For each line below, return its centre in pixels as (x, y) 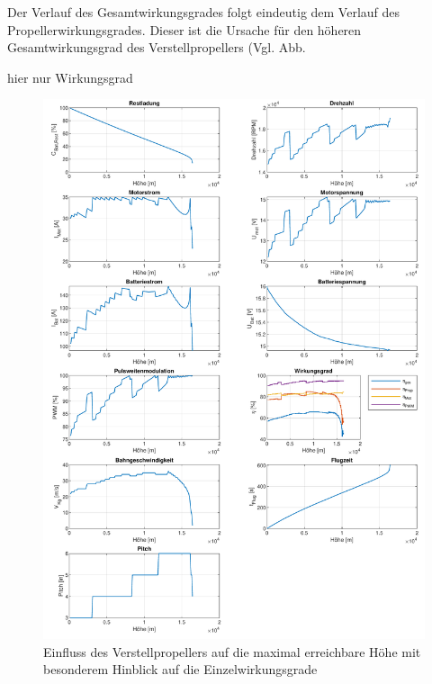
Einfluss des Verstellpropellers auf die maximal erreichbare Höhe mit (232, 651)
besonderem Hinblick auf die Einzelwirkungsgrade (180, 669)
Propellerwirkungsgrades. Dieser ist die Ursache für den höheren (184, 29)
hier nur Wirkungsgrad (70, 77)
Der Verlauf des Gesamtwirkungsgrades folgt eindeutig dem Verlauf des (204, 12)
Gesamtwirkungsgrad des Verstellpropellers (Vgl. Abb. (157, 47)
